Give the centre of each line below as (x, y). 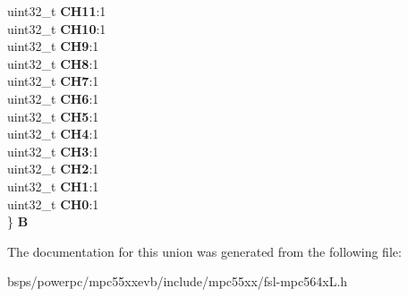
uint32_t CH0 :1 (53, 204)
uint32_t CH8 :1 (53, 63)
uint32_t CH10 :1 (57, 28)
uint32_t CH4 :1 (53, 134)
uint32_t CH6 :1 (53, 98)
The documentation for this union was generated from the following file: (204, 251)
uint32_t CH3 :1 (53, 151)
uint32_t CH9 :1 (53, 46)
